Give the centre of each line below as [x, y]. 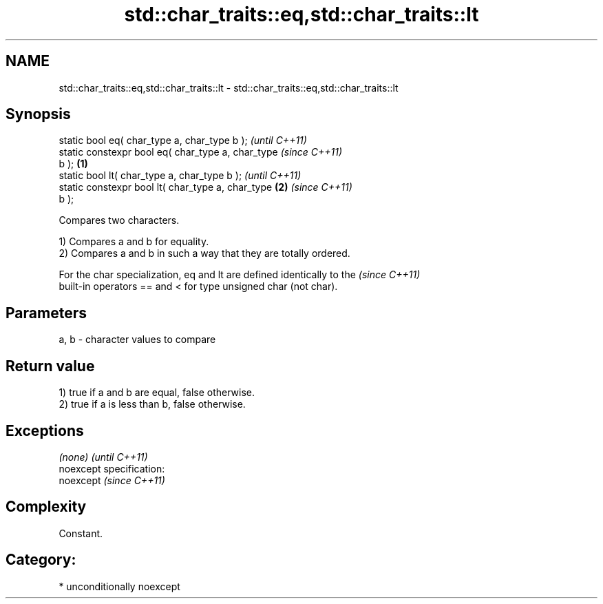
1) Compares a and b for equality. [134, 242]
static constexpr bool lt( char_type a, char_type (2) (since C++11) [205, 187]
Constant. [81, 533]
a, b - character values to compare [137, 340]
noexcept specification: [112, 468]
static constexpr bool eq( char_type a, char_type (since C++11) [201, 152]
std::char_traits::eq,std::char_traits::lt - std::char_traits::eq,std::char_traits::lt [229, 87]
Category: [41, 560]
